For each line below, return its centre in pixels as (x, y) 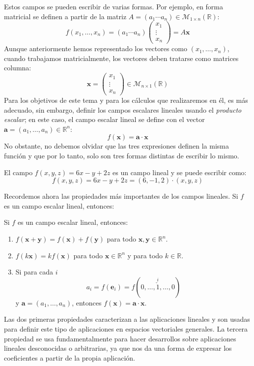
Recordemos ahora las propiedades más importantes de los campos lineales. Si (121, 196)
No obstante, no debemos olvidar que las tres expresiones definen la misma (116, 146)
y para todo (145, 255)
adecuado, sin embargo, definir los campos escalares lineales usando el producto (123, 109)
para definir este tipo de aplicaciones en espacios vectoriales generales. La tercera (126, 329)
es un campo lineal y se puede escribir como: (180, 172)
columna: (18, 68)
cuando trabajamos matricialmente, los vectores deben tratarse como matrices (121, 58)
